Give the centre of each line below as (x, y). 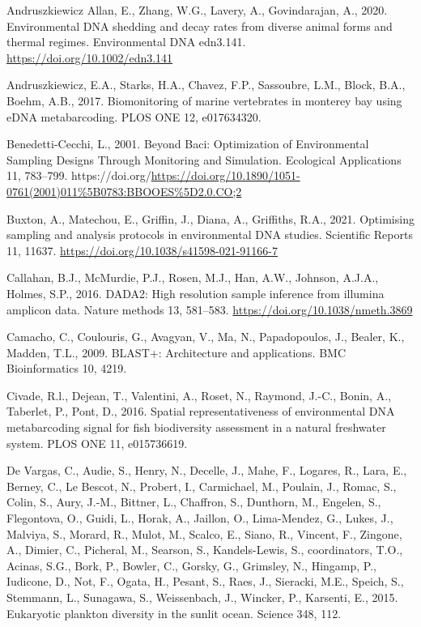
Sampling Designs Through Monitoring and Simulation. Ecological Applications (204, 159)
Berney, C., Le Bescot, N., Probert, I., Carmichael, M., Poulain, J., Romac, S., (202, 486)
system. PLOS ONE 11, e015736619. (97, 443)
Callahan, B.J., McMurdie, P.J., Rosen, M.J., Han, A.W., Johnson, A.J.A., (193, 277)
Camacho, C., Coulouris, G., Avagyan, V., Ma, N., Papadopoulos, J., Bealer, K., (206, 337)
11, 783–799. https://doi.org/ (79, 175)
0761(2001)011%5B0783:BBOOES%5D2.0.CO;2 (124, 191)
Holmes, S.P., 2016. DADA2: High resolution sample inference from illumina (196, 293)
